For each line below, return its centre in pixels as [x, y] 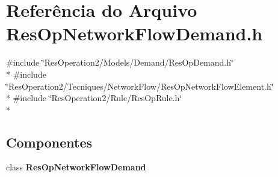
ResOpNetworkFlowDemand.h [134, 33]
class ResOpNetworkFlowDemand [76, 167]
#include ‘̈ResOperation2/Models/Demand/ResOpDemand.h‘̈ [120, 62]
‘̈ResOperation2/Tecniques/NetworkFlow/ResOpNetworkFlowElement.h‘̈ [140, 86]
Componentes [49, 142]
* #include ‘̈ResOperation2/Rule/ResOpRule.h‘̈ [94, 98]
